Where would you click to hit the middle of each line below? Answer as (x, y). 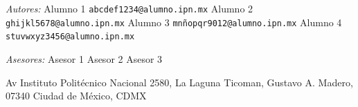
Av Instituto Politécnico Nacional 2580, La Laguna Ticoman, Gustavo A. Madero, (179, 82)
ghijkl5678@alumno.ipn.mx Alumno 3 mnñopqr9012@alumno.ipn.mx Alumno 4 (174, 22)
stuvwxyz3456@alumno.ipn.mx (70, 37)
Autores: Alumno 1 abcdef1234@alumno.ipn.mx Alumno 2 (129, 8)
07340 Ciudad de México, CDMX (76, 96)
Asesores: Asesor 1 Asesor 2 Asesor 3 (84, 58)
